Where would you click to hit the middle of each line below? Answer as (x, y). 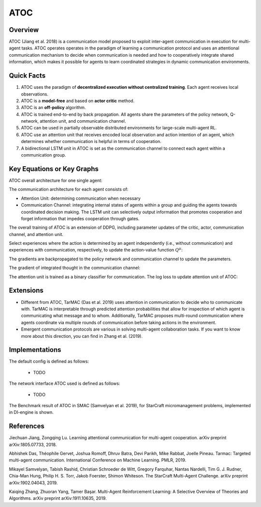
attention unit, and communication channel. (83, 121)
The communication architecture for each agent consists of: (69, 190)
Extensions (26, 291)
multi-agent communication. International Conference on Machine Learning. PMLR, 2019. (98, 460)
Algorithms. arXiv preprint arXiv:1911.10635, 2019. (58, 498)
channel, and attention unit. (36, 234)
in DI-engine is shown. (31, 412)
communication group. (43, 155)
